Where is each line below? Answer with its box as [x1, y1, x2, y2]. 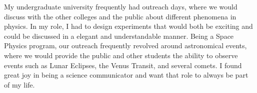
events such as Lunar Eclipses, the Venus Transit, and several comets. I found [4, 60, 242, 70]
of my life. [4, 79, 35, 90]
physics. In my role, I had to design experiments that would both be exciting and [4, 21, 253, 31]
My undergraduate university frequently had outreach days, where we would [4, 1, 237, 11]
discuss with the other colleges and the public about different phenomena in [4, 11, 236, 21]
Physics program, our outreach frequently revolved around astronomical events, [4, 40, 247, 51]
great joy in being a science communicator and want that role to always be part [4, 70, 248, 80]
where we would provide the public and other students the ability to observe [4, 50, 238, 60]
